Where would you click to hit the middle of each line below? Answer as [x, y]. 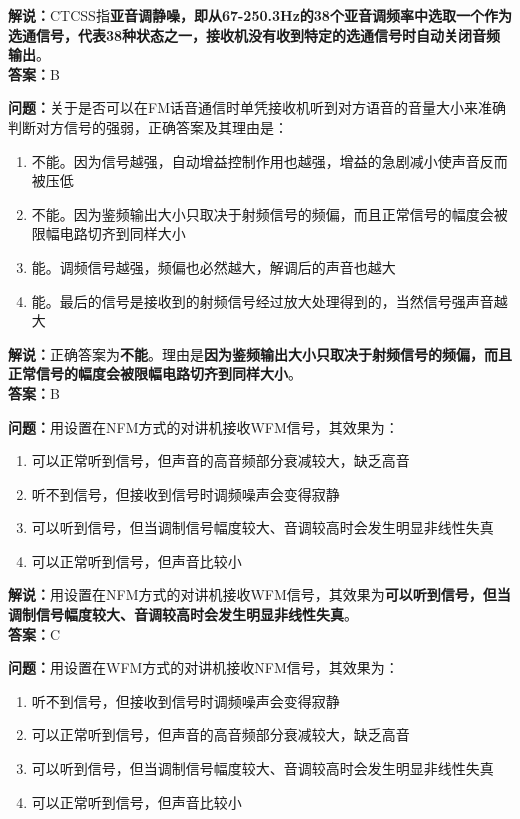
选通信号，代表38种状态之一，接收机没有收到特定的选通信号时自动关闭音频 [254, 34]
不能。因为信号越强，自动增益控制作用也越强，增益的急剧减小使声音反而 [269, 160]
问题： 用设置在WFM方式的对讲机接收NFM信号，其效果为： [203, 667]
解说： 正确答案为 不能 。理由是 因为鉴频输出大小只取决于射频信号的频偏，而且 [260, 353]
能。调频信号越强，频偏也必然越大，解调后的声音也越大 [213, 266]
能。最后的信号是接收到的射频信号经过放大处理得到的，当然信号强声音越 [269, 300]
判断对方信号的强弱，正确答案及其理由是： [148, 126]
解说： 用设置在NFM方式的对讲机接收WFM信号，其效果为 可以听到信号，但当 [259, 594]
